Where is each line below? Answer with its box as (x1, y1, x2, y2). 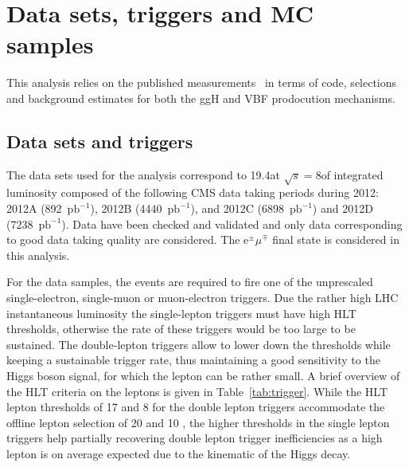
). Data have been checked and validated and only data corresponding (61, 215, 403, 232)
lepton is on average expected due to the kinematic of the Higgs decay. (6, 445, 351, 461)
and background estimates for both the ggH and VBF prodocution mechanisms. (6, 89, 395, 106)
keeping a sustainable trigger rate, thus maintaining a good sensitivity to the (6, 351, 380, 368)
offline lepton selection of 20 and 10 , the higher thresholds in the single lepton (6, 414, 390, 430)
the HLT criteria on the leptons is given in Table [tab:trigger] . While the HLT (6, 383, 388, 399)
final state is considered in (272, 231, 399, 248)
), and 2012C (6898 (190, 200, 284, 217)
